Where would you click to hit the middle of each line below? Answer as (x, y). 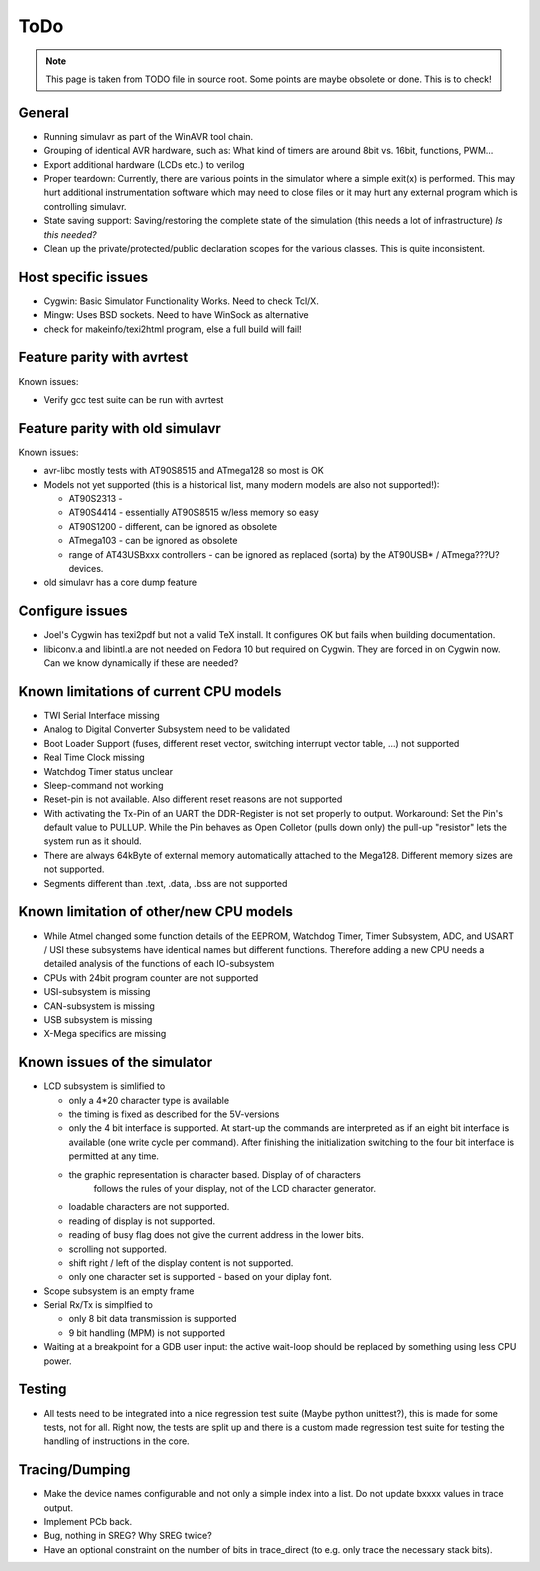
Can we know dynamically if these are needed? (141, 663)
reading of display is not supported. (142, 1221)
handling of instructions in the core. (116, 1441)
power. (57, 1361)
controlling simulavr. (85, 206)
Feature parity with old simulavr (120, 428)
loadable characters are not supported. (149, 1207)
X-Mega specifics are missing (105, 1034)
